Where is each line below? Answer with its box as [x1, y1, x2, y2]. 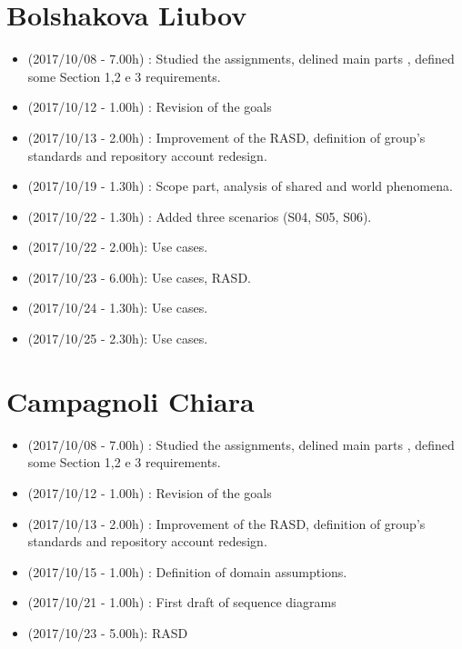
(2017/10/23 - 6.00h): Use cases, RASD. [27, 267, 251, 286]
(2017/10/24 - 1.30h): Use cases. [27, 298, 208, 317]
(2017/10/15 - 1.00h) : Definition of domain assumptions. [27, 562, 347, 581]
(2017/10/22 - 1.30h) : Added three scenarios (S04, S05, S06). [27, 206, 372, 225]
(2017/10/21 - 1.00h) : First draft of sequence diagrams [27, 593, 336, 612]
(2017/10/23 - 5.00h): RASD [27, 623, 188, 642]
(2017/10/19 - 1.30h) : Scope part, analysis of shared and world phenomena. [27, 176, 453, 195]
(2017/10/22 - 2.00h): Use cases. [27, 237, 208, 256]
